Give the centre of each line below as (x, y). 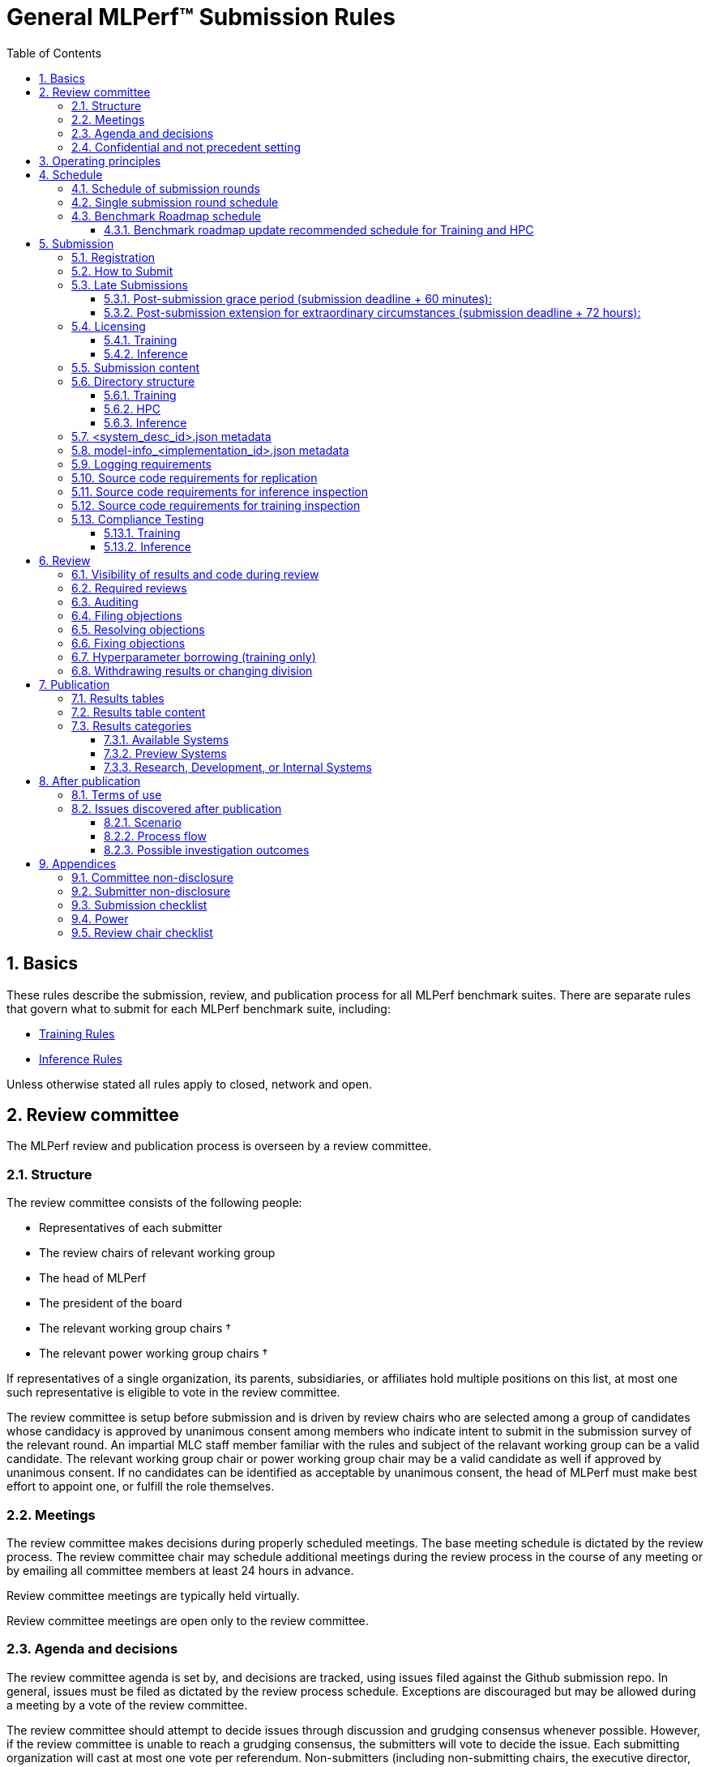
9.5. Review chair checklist (142, 932)
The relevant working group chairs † (135, 1328)
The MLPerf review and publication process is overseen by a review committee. (219, 1146)
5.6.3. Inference (145, 422)
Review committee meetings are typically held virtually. (153, 1595)
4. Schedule (71, 174)
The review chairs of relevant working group (157, 1253)
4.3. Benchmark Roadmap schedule (167, 216)
